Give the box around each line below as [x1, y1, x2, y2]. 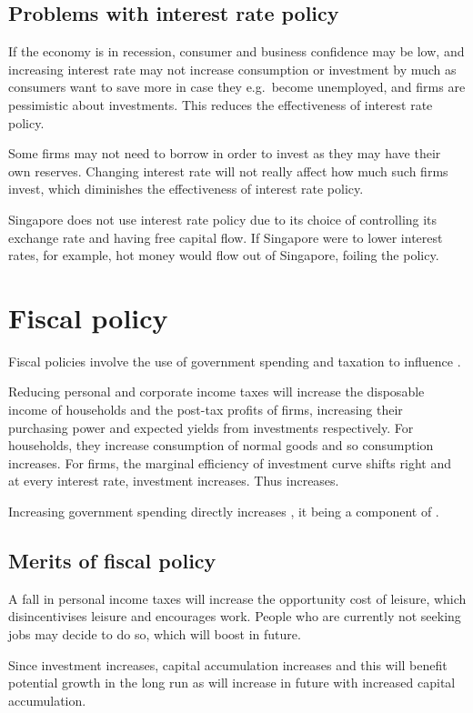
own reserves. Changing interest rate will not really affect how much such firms [8, 161, 448, 180]
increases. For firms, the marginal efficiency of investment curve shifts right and [8, 453, 451, 472]
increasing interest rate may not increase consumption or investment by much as [8, 59, 457, 78]
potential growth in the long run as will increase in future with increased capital [8, 673, 456, 692]
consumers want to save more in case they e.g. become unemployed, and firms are [8, 77, 466, 96]
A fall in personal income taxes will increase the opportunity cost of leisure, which [8, 588, 467, 608]
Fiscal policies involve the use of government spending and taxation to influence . [8, 351, 461, 370]
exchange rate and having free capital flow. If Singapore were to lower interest [8, 227, 443, 246]
